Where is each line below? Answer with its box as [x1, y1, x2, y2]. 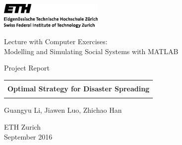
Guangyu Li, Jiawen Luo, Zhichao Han [4, 105, 122, 115]
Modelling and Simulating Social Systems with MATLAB [4, 46, 179, 56]
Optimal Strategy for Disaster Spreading [7, 83, 150, 93]
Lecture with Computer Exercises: [4, 36, 108, 47]
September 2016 [4, 131, 53, 142]
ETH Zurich [4, 121, 41, 132]
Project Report [4, 63, 50, 73]
